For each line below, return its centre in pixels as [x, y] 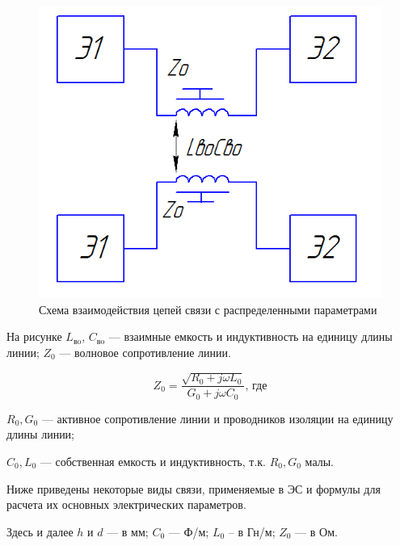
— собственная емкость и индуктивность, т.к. [153, 462]
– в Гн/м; [252, 531]
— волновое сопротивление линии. [145, 352]
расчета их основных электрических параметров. [126, 504]
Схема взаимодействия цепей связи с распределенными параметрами [208, 309]
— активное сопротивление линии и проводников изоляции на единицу [217, 418]
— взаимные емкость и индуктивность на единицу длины [251, 336]
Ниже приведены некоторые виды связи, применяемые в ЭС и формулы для [194, 488]
